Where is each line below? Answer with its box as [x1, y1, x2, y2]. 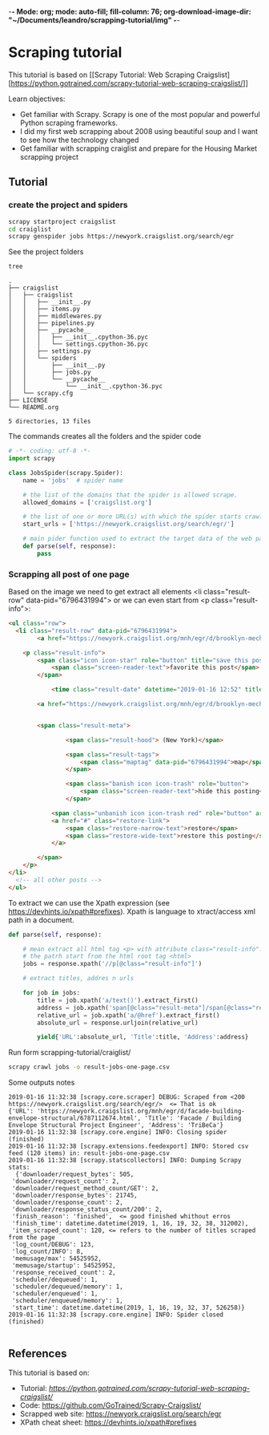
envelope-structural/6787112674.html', [8, 1114, 142, 1122]
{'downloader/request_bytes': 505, [15, 1170, 134, 1178]
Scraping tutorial [8, 43, 122, 62]
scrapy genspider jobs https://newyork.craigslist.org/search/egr [8, 233, 235, 241]
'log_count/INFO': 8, [11, 1247, 84, 1256]
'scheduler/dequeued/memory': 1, [11, 1283, 124, 1291]
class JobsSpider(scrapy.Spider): [8, 468, 124, 476]
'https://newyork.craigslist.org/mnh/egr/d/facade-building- [37, 1107, 246, 1116]
